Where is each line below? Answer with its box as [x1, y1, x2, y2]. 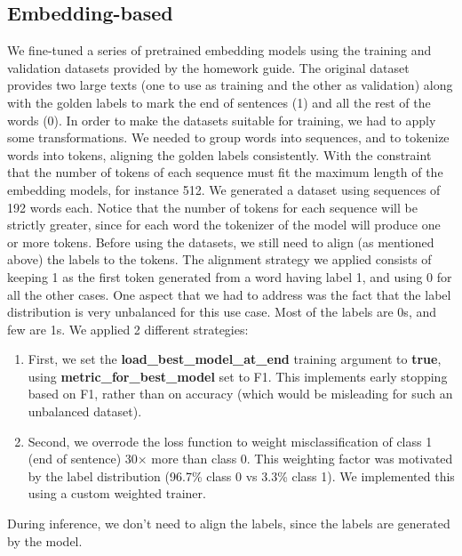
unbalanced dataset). [28, 402, 142, 421]
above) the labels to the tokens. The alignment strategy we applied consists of [7, 250, 432, 269]
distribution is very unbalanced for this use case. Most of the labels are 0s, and [7, 302, 436, 321]
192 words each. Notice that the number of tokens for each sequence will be [7, 197, 418, 216]
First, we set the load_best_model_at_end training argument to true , [28, 350, 442, 368]
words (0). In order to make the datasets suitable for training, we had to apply [7, 110, 436, 129]
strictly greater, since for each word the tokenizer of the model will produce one [7, 215, 441, 234]
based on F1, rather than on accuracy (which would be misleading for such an [28, 384, 453, 403]
